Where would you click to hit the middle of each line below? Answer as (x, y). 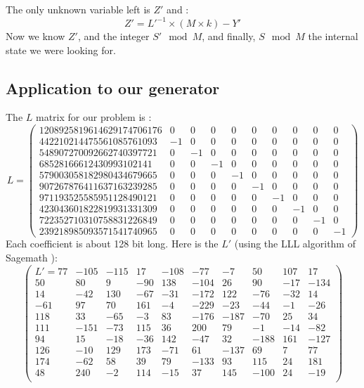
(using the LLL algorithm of (295, 244)
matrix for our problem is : (93, 117)
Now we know (35, 36)
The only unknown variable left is (78, 9)
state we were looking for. (61, 50)
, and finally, (229, 36)
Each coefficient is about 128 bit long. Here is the (112, 244)
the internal (333, 36)
